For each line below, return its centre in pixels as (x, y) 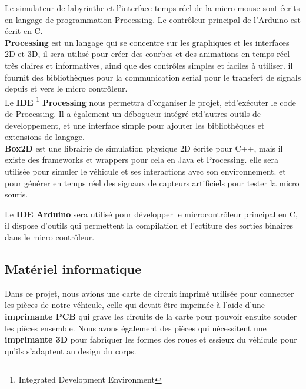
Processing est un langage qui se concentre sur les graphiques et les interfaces (147, 42)
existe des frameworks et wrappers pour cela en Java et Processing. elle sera (142, 160)
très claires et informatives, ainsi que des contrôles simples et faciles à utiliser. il (149, 65)
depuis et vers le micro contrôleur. (66, 88)
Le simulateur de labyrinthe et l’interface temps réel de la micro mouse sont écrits (152, 8)
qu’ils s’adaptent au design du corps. (71, 351)
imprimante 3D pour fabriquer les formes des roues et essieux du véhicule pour (151, 339)
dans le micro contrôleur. (50, 237)
